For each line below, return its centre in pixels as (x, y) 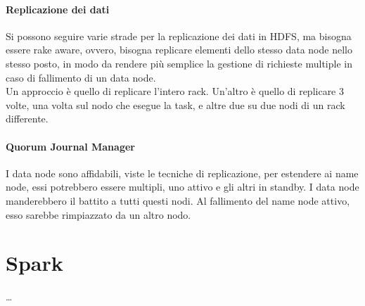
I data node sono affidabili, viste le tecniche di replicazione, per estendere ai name (182, 173)
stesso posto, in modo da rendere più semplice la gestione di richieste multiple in (179, 63)
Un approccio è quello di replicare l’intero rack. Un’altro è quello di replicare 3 (175, 91)
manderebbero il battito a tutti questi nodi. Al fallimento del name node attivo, (178, 200)
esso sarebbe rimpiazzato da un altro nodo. (98, 214)
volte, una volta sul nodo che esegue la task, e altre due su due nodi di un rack (175, 104)
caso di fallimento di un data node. (81, 77)
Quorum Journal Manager (70, 146)
